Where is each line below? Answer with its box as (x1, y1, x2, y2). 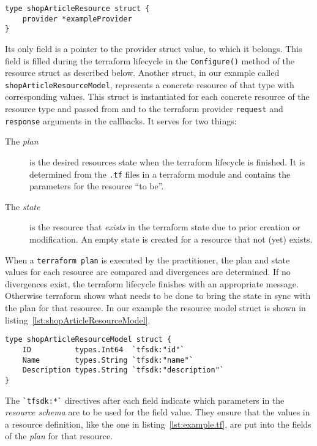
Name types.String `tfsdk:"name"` (22, 355, 193, 365)
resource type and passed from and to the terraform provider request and (5, 102, 283, 115)
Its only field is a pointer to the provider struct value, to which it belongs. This (5, 42, 302, 55)
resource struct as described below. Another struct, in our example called (5, 66, 280, 79)
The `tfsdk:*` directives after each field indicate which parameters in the (5, 393, 285, 406)
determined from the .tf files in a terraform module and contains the (29, 167, 291, 180)
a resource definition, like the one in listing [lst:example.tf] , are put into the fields (5, 417, 311, 430)
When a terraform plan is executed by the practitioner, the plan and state (5, 253, 290, 266)
